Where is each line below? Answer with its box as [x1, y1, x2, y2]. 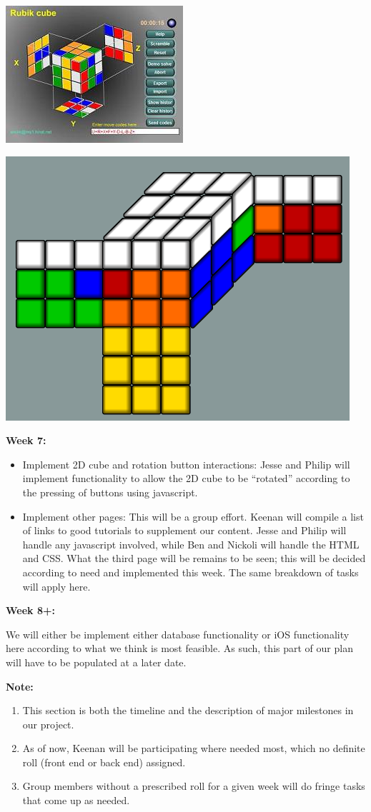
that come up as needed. [22, 793, 130, 808]
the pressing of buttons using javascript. [22, 484, 198, 499]
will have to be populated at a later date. [6, 654, 187, 669]
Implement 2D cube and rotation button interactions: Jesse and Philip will [22, 456, 350, 471]
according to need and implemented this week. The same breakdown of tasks [22, 564, 359, 579]
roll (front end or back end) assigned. [22, 754, 186, 769]
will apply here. [22, 578, 91, 593]
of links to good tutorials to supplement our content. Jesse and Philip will [22, 523, 347, 538]
